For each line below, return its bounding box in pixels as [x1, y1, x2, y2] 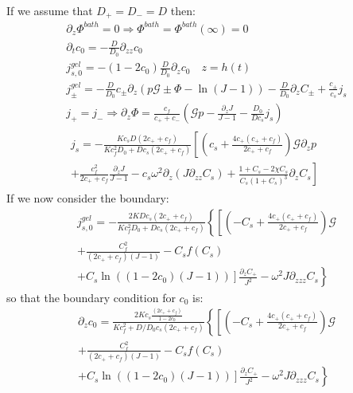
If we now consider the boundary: [6, 190, 169, 206]
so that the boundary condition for [6, 289, 176, 305]
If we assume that [6, 2, 93, 18]
